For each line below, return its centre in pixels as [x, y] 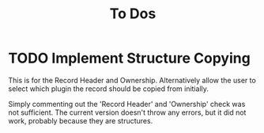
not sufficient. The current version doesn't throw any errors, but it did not [127, 112]
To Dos [133, 14]
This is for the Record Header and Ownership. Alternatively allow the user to [132, 80]
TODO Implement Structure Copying [129, 58]
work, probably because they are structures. [81, 120]
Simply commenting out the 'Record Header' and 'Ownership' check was [127, 104]
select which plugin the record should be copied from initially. [109, 89]
